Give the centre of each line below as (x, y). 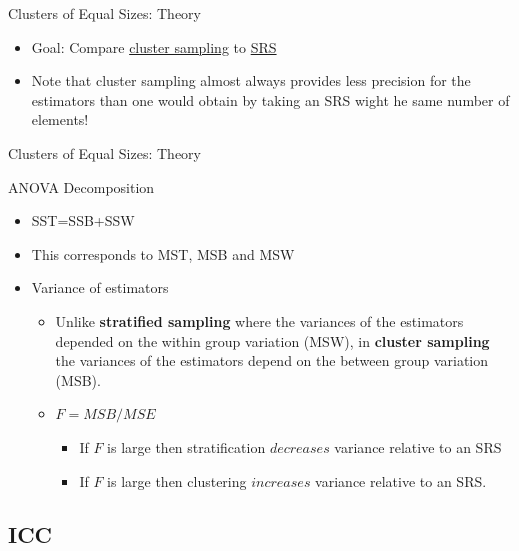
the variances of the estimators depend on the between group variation (272, 360)
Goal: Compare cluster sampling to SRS (154, 46)
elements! (60, 119)
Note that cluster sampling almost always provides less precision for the (251, 80)
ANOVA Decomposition (81, 186)
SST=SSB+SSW (83, 220)
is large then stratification (186, 446)
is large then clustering (177, 480)
